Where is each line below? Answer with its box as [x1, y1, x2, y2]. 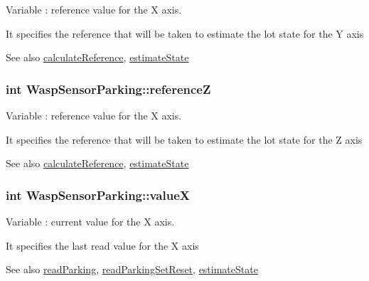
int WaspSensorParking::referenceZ [6, 80, 211, 97]
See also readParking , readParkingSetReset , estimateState [6, 262, 258, 277]
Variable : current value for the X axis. [6, 214, 175, 228]
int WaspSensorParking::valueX [6, 186, 190, 203]
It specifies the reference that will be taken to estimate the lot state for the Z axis [6, 132, 363, 147]
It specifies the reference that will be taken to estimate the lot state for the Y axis [6, 26, 364, 41]
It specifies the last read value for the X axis [6, 238, 199, 253]
